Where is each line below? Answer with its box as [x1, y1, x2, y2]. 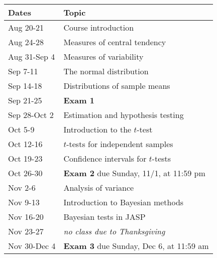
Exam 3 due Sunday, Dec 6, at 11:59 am [63, 240, 209, 251]
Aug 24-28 [8, 36, 44, 48]
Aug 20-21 [8, 22, 44, 33]
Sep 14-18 [8, 80, 42, 91]
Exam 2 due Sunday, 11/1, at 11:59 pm [63, 167, 205, 179]
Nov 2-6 [8, 182, 36, 193]
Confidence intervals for [63, 153, 147, 164]
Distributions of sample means [63, 80, 170, 91]
